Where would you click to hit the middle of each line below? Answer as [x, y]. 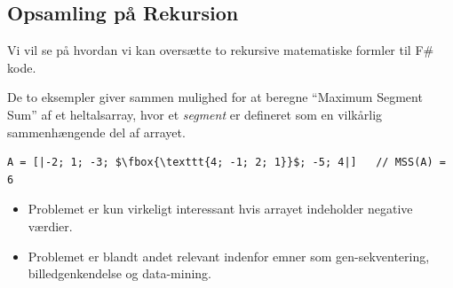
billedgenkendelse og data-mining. [120, 273]
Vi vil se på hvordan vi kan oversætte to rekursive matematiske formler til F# [221, 50]
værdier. [50, 226]
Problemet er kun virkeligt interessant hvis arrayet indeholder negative [220, 209]
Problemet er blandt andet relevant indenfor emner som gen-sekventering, [229, 256]
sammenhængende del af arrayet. [96, 132]
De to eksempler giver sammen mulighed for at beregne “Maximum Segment [215, 97]
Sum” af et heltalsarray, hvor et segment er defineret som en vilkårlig [195, 114]
